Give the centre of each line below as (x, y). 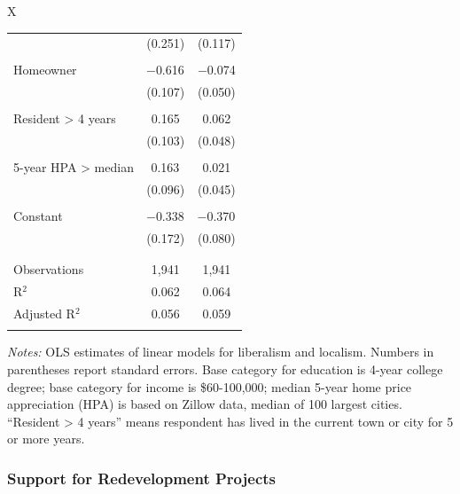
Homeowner (45, 70)
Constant (38, 216)
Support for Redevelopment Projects (141, 478)
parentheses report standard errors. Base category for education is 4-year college (225, 369)
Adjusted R (44, 314)
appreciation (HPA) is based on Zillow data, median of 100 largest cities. (205, 404)
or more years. (46, 439)
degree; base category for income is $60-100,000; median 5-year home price (210, 386)
